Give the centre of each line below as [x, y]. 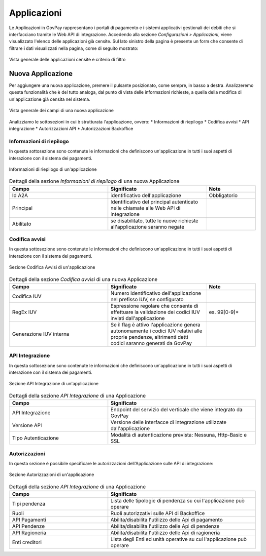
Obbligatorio [223, 195]
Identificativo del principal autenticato [154, 201]
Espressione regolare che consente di [154, 306]
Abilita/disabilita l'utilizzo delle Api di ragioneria [165, 533]
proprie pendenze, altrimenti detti [149, 337]
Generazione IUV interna [41, 334]
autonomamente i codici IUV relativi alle [156, 331]
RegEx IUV [24, 312]
